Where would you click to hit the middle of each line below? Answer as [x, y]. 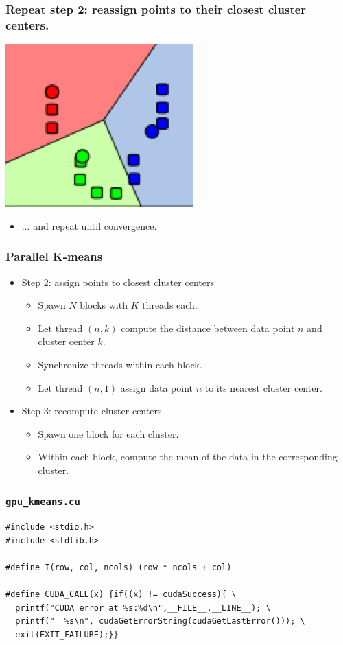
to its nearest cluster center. [263, 387]
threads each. [170, 305]
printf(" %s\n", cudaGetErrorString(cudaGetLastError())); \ [160, 621]
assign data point [157, 387]
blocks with [104, 305]
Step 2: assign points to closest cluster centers [118, 282]
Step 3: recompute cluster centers [92, 411]
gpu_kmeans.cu [43, 502]
